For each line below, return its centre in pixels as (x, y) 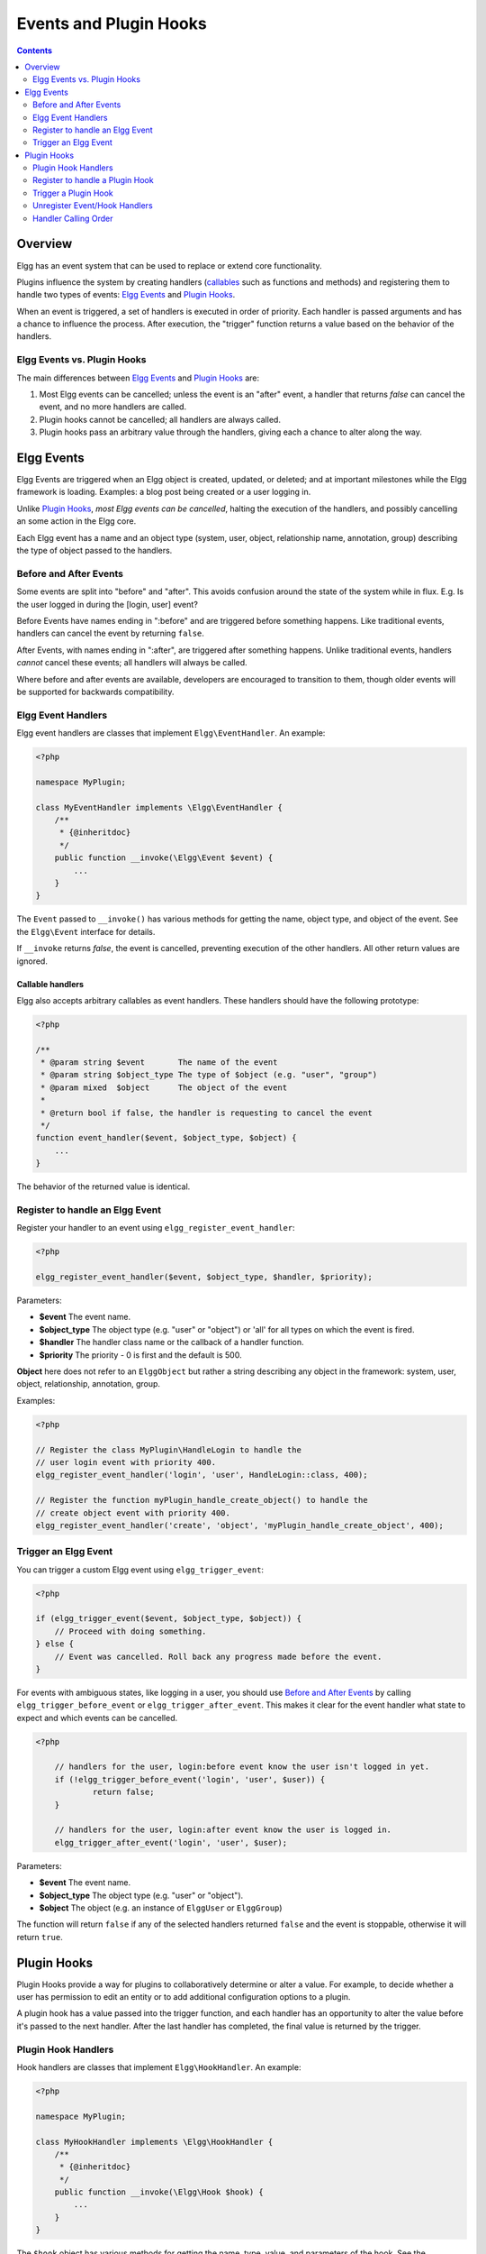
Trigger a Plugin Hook (73, 193)
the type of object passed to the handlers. (94, 551)
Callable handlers (50, 984)
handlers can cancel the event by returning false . (110, 633)
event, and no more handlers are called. (113, 407)
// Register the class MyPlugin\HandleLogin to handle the (168, 1450)
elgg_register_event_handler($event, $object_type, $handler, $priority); (204, 1277)
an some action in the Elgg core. (76, 521)
